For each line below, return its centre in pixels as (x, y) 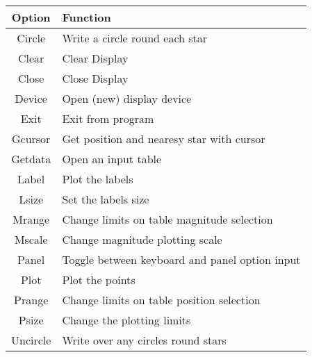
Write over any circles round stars (144, 340)
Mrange (31, 219)
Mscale (31, 239)
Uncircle (31, 340)
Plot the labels (98, 179)
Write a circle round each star (135, 38)
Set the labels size (106, 199)
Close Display (95, 78)
